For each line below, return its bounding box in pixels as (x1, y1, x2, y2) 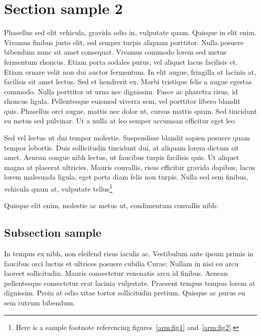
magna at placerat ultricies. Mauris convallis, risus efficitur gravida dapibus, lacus (4, 161, 255, 172)
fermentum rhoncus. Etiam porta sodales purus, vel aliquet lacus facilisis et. (4, 56, 238, 67)
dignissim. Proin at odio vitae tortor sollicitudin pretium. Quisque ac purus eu (4, 287, 245, 298)
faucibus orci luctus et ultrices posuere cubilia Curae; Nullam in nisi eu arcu (4, 258, 238, 268)
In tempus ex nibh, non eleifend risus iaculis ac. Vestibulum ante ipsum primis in (4, 248, 253, 259)
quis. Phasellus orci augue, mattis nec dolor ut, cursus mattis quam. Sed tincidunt (4, 105, 257, 116)
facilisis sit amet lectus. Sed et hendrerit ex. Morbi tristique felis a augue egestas (4, 76, 252, 87)
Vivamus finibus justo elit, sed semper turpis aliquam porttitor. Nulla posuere (4, 37, 244, 47)
